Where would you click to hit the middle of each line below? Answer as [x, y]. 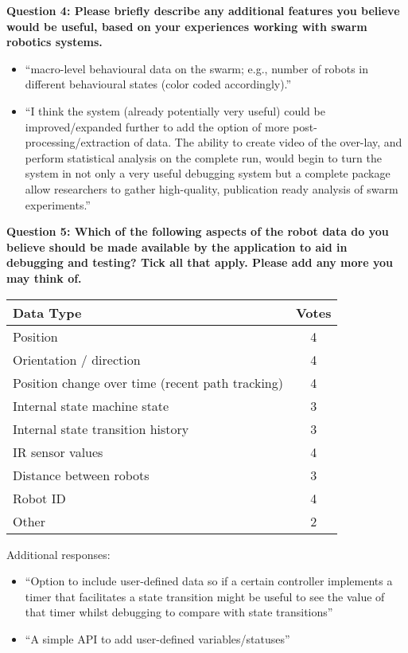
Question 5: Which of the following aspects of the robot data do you [198, 231]
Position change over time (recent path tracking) [148, 382]
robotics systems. [54, 42]
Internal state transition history [101, 428]
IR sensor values [58, 452]
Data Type [47, 312]
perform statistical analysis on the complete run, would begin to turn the [203, 157]
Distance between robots [81, 475]
